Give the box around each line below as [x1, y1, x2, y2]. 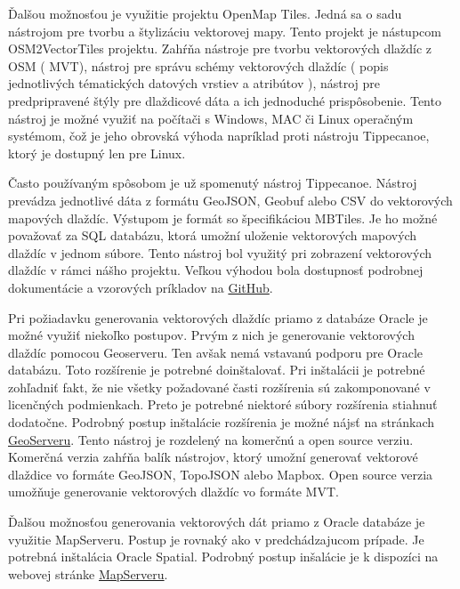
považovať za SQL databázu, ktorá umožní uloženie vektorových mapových [8, 226, 417, 245]
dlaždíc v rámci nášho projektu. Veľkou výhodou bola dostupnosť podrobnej [8, 261, 424, 279]
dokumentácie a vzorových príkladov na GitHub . [8, 278, 273, 296]
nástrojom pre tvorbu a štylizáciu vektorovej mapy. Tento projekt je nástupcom [8, 21, 441, 40]
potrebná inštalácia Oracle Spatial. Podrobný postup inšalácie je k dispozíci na [8, 547, 439, 566]
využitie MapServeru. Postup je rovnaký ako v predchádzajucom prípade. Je [8, 529, 424, 548]
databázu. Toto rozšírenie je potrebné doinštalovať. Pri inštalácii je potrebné [8, 360, 425, 379]
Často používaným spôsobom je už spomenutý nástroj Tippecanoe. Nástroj [8, 173, 417, 192]
